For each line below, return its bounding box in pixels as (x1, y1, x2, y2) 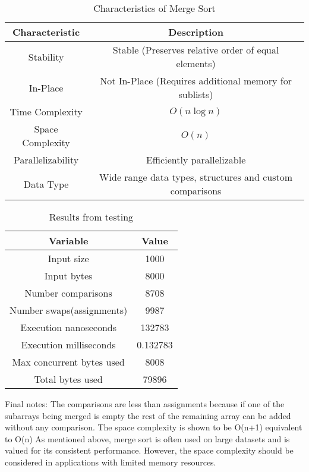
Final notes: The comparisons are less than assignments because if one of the (5, 398, 285, 410)
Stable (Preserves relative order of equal (112, 43, 279, 56)
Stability (28, 49, 64, 64)
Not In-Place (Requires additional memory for (100, 74, 292, 87)
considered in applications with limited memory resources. (5, 455, 216, 468)
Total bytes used (34, 372, 103, 386)
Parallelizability (13, 153, 79, 166)
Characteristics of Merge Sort (93, 1, 216, 15)
